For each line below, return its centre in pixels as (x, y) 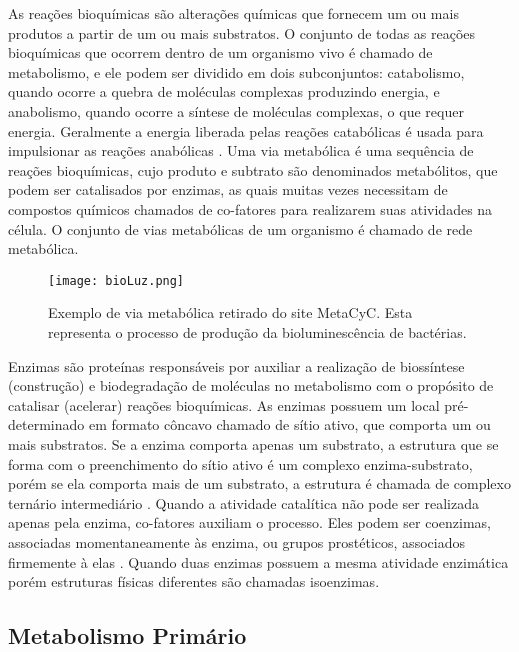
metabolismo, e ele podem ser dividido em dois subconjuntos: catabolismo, (236, 71)
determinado (46, 424)
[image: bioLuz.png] (116, 280)
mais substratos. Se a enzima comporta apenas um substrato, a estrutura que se (253, 443)
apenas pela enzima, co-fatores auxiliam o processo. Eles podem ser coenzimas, (250, 522)
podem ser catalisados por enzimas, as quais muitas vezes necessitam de (228, 189)
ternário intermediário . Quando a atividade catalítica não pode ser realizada (243, 502)
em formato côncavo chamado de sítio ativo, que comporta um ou (289, 424)
